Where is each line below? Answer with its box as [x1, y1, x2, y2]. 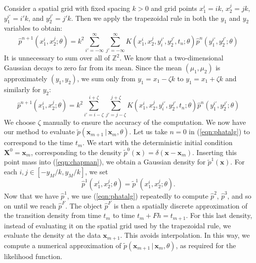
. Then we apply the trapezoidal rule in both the [71, 12, 218, 23]
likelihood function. [4, 251, 62, 261]
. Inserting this [192, 147, 237, 157]
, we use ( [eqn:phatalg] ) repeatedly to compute [67, 191, 209, 201]
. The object [65, 200, 102, 210]
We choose [4, 116, 36, 127]
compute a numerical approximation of [4, 240, 122, 250]
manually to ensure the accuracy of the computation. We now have [43, 116, 246, 127]
